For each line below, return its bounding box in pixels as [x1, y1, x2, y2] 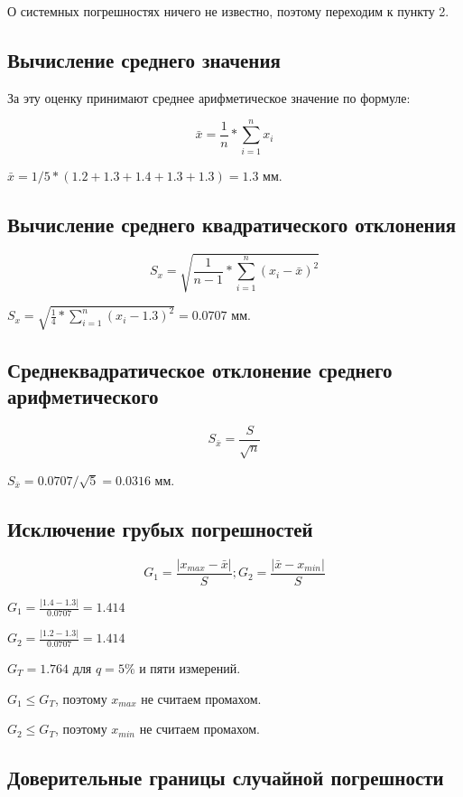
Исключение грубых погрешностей [7, 514, 313, 542]
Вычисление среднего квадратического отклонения [7, 210, 457, 238]
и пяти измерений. [139, 658, 241, 677]
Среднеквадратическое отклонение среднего [7, 355, 393, 383]
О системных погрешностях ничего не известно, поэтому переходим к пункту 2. [7, 2, 449, 20]
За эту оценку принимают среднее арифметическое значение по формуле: [7, 88, 411, 107]
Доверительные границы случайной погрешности [7, 764, 444, 792]
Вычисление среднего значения [7, 45, 281, 73]
